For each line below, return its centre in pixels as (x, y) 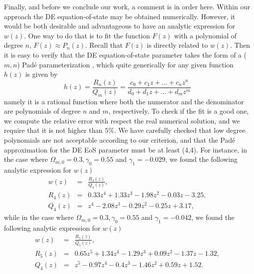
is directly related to (177, 45)
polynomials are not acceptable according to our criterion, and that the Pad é (120, 139)
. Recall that (104, 45)
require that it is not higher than (53, 130)
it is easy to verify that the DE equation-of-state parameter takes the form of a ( (125, 54)
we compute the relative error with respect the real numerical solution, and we (122, 120)
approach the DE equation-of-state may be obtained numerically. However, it (120, 16)
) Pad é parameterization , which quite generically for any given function (125, 64)
